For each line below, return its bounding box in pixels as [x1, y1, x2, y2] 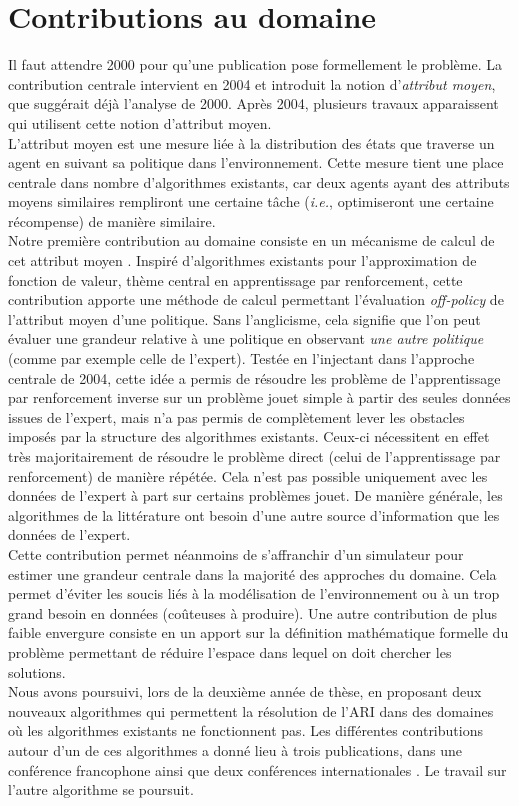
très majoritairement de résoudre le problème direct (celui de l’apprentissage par [8, 446, 501, 466]
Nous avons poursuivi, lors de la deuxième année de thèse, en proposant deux [8, 681, 482, 702]
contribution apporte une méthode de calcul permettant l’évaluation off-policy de [8, 289, 504, 310]
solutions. [8, 661, 66, 682]
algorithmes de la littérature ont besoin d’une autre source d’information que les [8, 504, 500, 525]
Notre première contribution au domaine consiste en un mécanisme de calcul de [8, 230, 495, 251]
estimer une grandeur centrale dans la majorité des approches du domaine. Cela [8, 563, 497, 584]
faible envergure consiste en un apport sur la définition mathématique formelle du [8, 622, 509, 643]
